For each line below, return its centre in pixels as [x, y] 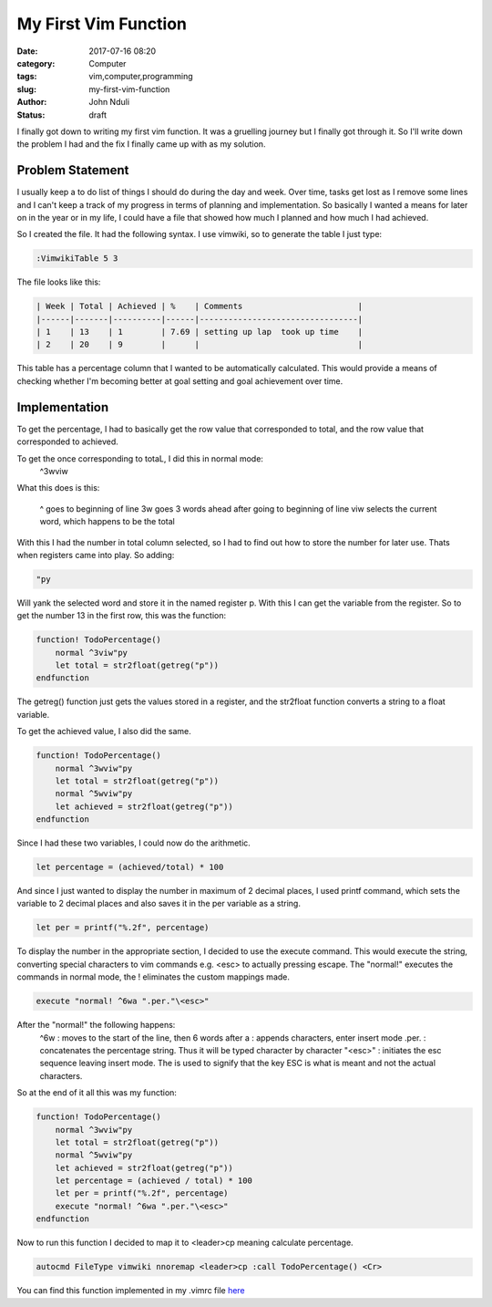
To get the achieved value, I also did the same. [104, 731]
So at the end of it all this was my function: [97, 1093]
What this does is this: [58, 488]
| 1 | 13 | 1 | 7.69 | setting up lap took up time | [200, 332]
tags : [27, 77]
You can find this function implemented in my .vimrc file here [131, 1291]
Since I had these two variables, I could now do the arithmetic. [133, 843]
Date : [27, 51]
